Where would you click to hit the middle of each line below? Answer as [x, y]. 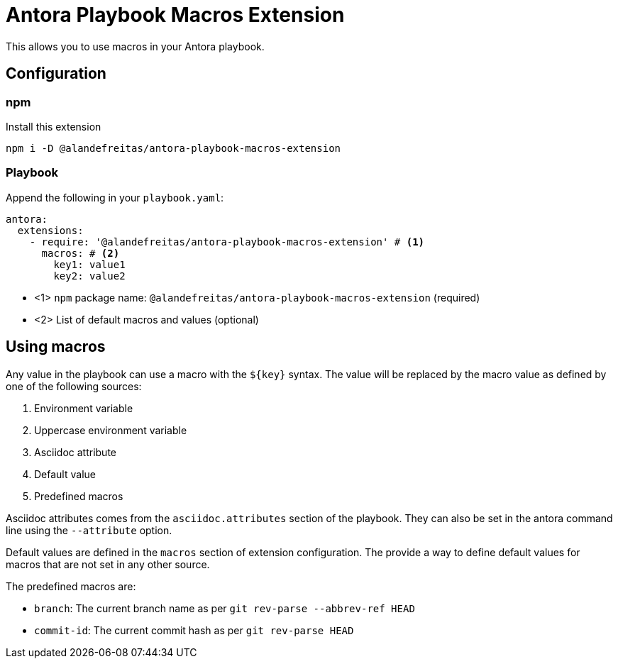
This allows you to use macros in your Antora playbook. [135, 46]
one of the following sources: [74, 386]
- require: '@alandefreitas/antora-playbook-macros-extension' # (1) [227, 242]
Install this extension [54, 126]
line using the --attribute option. [89, 530]
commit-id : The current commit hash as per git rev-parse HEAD [194, 630]
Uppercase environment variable [111, 430]
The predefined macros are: [71, 586]
